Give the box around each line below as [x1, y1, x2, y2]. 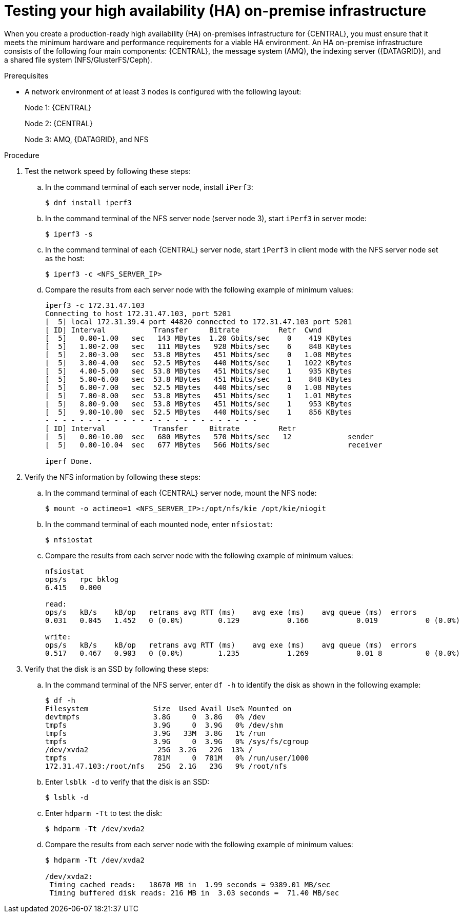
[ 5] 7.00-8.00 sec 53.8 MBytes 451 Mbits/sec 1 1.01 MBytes [45, 391, 352, 400]
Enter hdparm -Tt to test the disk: [45, 808, 163, 817]
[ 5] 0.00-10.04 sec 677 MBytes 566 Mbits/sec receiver [45, 440, 383, 449]
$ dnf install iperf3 [45, 198, 132, 207]
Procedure [4, 150, 39, 160]
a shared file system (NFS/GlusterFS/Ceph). [4, 55, 152, 64]
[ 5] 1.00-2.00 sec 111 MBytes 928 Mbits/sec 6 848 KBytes [45, 342, 352, 350]
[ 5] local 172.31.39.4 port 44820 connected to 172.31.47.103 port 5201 [45, 317, 352, 326]
